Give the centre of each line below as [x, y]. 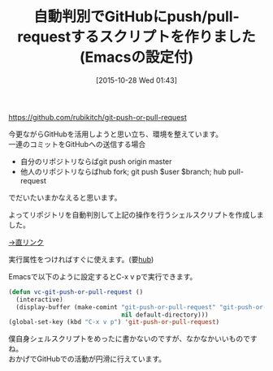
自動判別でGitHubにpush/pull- [136, 17]
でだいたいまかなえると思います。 [65, 197]
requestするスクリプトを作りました [136, 37]
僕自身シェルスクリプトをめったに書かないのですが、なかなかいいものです [133, 339]
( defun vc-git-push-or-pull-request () [76, 292]
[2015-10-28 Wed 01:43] [136, 80]
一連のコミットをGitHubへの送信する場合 [77, 144]
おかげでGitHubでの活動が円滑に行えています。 [87, 359]
